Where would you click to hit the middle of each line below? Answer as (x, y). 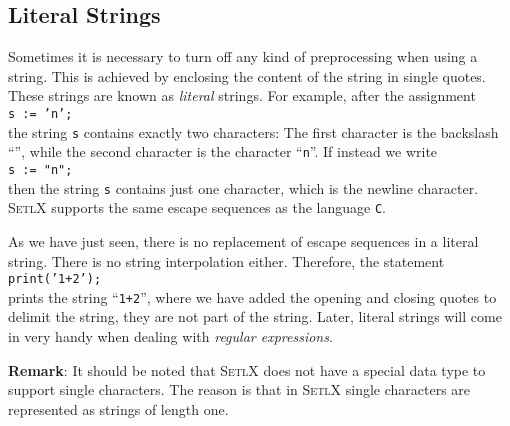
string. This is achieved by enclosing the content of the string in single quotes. (247, 75)
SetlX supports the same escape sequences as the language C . (197, 207)
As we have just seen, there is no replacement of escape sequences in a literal (243, 240)
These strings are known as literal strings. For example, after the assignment (242, 95)
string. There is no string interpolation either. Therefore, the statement (226, 260)
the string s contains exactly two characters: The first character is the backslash (253, 131)
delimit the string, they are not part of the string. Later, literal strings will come (255, 316)
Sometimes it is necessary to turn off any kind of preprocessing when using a (243, 56)
